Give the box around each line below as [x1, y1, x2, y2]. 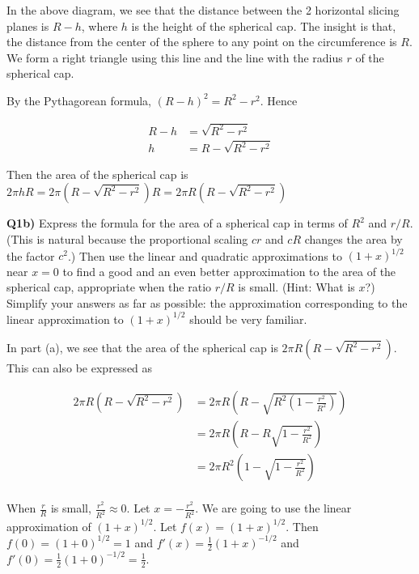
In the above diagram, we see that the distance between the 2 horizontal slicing [6, 2, 400, 18]
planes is [6, 17, 49, 34]
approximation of [6, 517, 91, 534]
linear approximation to [6, 310, 124, 327]
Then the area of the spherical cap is [6, 165, 188, 182]
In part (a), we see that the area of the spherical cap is [6, 339, 278, 356]
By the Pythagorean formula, [6, 91, 151, 108]
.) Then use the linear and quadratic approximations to [67, 247, 342, 263]
